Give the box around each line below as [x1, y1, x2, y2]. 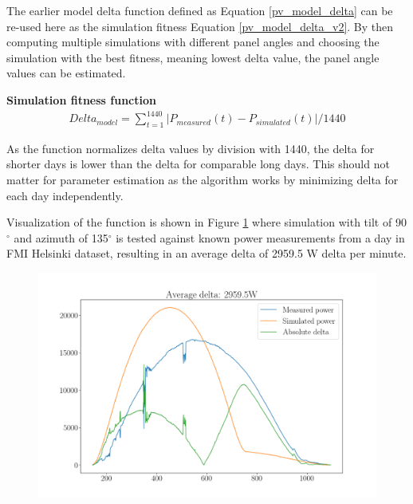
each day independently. [6, 187, 124, 203]
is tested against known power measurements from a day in [116, 229, 405, 246]
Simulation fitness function [6, 91, 156, 108]
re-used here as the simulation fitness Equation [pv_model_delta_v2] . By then [6, 18, 394, 34]
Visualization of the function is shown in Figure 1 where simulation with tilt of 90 [6, 214, 407, 230]
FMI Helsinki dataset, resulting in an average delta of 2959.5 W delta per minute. [6, 245, 407, 262]
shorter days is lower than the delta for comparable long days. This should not [6, 156, 390, 172]
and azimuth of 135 [14, 229, 108, 246]
